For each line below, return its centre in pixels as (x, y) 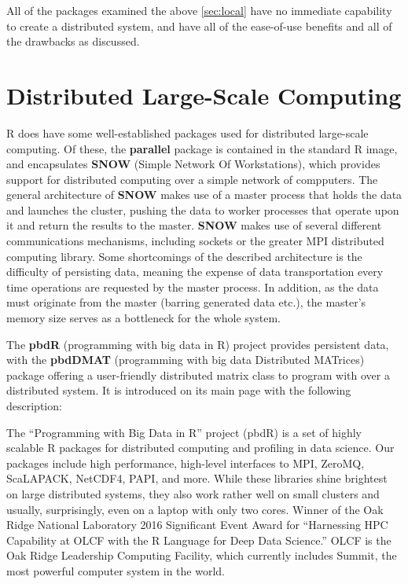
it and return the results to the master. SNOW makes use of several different (194, 225)
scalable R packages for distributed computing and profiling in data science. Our (200, 448)
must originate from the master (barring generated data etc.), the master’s (186, 302)
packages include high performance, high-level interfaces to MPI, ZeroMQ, (186, 463)
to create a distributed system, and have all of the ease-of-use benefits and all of (199, 26)
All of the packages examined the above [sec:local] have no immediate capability (199, 10)
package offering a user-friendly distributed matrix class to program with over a (198, 375)
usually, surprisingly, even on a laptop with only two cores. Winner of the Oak (195, 509)
